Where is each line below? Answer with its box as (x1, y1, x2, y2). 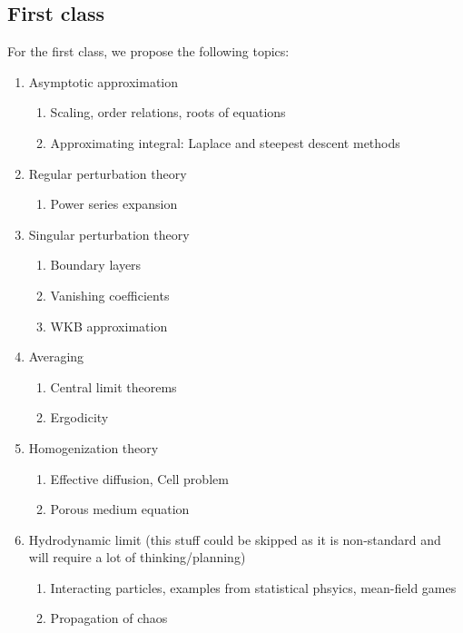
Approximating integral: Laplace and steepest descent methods (50, 133, 400, 152)
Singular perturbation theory (28, 224, 190, 243)
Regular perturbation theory (28, 163, 187, 183)
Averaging (28, 347, 84, 366)
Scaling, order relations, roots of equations (50, 103, 286, 122)
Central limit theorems (50, 377, 177, 396)
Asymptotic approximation (28, 72, 179, 91)
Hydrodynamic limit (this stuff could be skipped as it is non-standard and (28, 529, 441, 549)
